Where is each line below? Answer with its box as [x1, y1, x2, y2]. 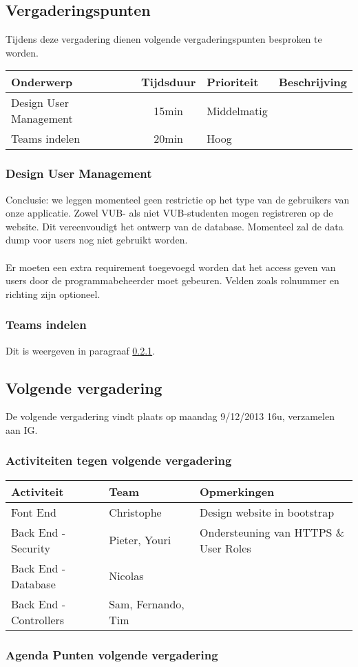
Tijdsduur [141, 74, 196, 90]
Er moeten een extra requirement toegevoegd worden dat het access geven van [6, 259, 336, 274]
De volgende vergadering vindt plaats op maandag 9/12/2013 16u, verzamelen [6, 409, 335, 424]
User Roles [200, 539, 251, 556]
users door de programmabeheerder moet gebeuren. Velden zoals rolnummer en [6, 273, 339, 288]
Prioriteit [207, 74, 259, 90]
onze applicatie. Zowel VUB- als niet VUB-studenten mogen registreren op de [6, 206, 333, 220]
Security [11, 539, 50, 556]
